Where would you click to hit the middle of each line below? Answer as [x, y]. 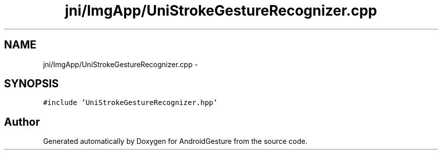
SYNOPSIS [32, 84]
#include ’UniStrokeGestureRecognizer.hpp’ [130, 103]
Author [22, 122]
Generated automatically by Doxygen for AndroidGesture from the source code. [175, 141]
